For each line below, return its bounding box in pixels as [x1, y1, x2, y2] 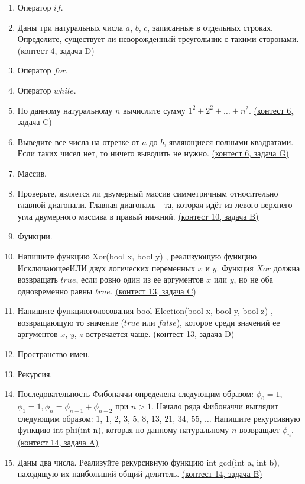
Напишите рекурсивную [214, 412, 300, 424]
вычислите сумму [122, 104, 186, 116]
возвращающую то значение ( [17, 316, 124, 328]
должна [273, 261, 300, 274]
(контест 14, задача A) [17, 436, 99, 448]
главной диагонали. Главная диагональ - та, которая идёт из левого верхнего [17, 198, 293, 211]
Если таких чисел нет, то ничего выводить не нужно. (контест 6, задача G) [17, 147, 289, 159]
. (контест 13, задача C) [110, 284, 196, 297]
